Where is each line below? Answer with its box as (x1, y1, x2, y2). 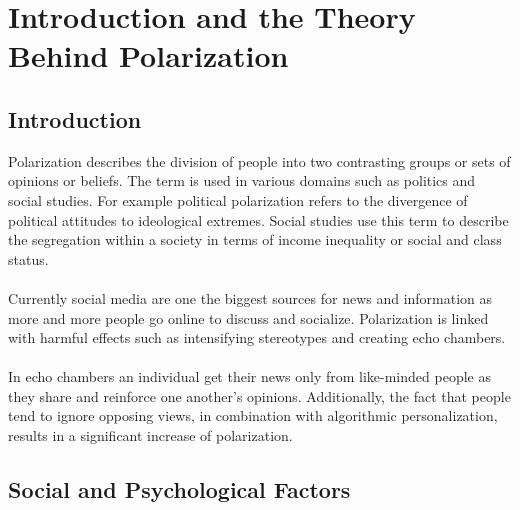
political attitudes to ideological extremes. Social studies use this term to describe (8, 209, 509, 230)
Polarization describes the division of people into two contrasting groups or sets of (8, 150, 511, 171)
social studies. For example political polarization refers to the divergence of (8, 189, 468, 210)
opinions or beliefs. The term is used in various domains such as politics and (8, 170, 476, 191)
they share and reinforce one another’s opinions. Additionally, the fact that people (8, 385, 511, 406)
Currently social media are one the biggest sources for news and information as (8, 287, 493, 308)
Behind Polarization (8, 35, 289, 76)
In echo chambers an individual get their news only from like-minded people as (8, 366, 491, 387)
